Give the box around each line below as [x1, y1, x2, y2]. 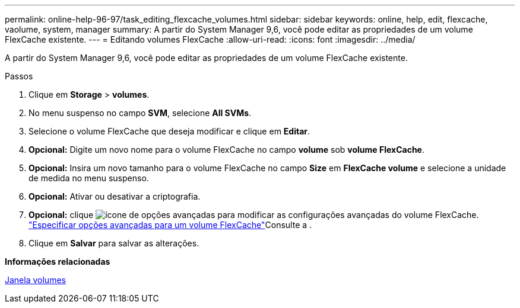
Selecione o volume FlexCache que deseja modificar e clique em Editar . [28, 126, 310, 136]
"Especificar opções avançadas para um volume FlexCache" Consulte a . [28, 220, 312, 230]
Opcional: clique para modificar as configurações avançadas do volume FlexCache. [28, 210, 479, 220]
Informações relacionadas [5, 256, 110, 267]
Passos [5, 71, 33, 81]
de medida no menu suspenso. [28, 173, 149, 183]
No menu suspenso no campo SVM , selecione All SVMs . [28, 108, 252, 118]
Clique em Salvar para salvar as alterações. [28, 238, 199, 248]
